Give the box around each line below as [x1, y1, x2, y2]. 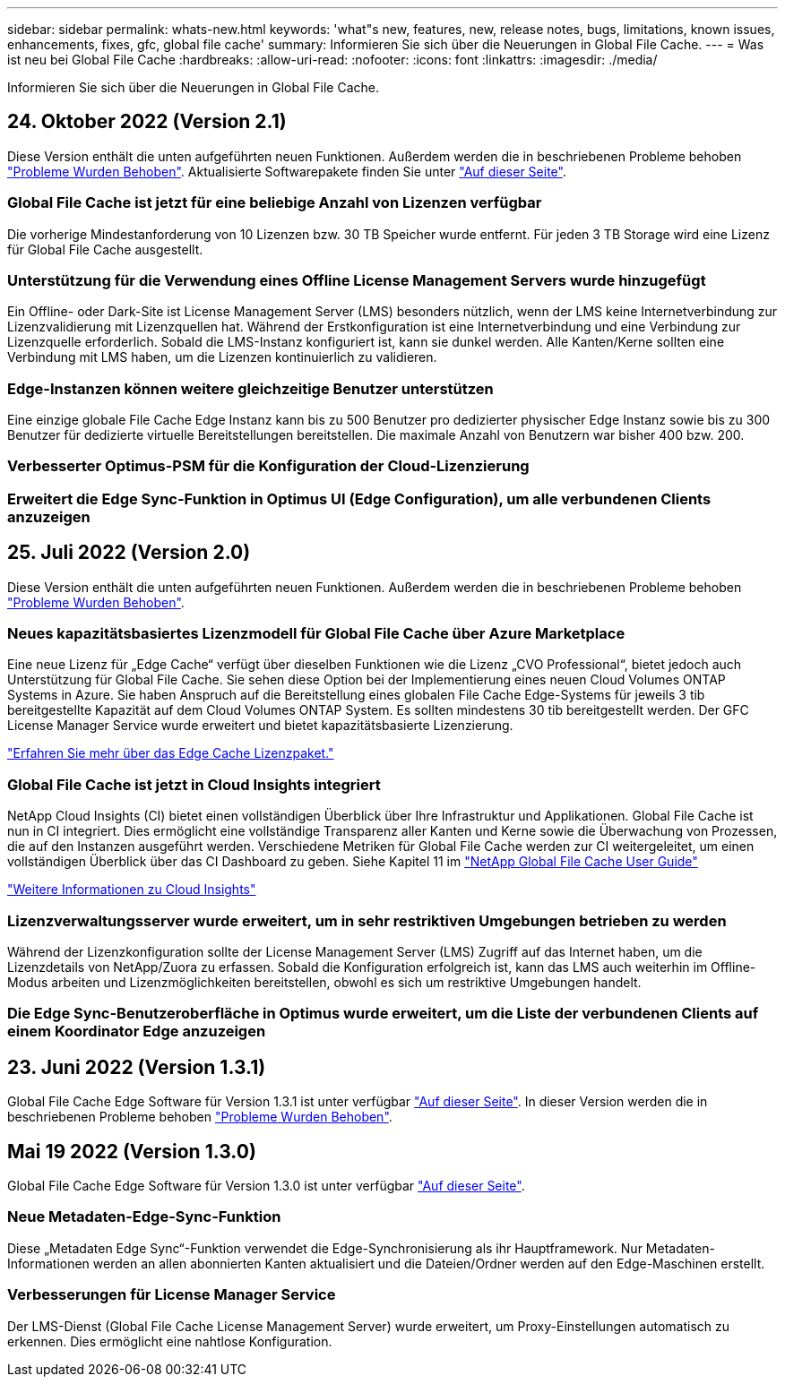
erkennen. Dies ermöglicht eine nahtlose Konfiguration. [7, 1333, 332, 1349]
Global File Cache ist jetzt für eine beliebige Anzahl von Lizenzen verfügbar [7, 193, 542, 212]
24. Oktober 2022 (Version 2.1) [7, 110, 287, 133]
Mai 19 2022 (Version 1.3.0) [7, 1139, 256, 1163]
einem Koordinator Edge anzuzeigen [7, 1022, 266, 1041]
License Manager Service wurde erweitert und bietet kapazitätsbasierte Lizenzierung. [7, 718, 513, 734]
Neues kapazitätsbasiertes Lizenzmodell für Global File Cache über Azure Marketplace [7, 624, 625, 643]
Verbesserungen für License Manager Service [7, 1285, 336, 1304]
